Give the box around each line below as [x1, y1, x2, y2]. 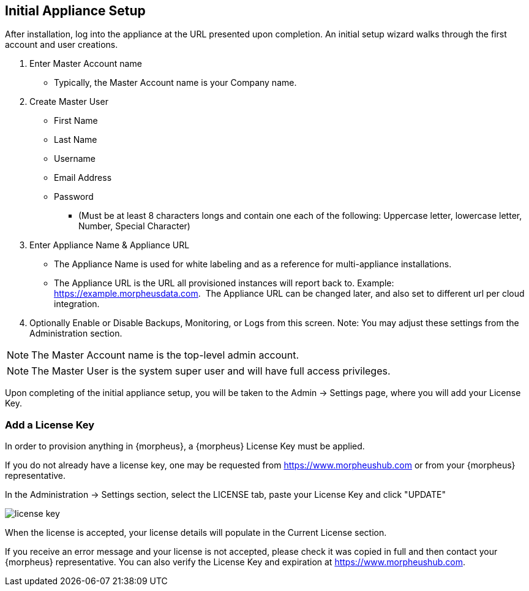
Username [54, 153, 96, 164]
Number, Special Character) [78, 221, 190, 232]
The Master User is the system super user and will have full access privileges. [31, 365, 391, 378]
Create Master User [29, 96, 108, 107]
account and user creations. [5, 39, 118, 50]
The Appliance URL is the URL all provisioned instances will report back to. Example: [54, 278, 394, 289]
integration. [54, 299, 100, 310]
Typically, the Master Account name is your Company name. [54, 77, 297, 88]
